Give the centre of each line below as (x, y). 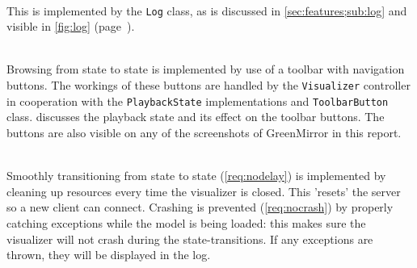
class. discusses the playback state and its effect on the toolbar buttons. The (196, 117)
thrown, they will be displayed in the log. (109, 255)
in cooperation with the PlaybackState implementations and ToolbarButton (198, 100)
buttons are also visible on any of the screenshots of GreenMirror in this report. (204, 132)
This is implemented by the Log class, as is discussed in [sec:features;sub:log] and (207, 10)
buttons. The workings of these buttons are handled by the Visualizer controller (208, 85)
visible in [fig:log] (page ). (71, 26)
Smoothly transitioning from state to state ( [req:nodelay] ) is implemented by (196, 176)
